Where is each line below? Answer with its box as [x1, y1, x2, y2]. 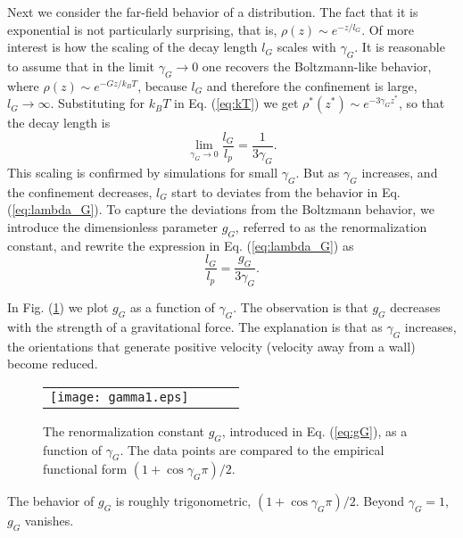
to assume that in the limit [7, 56, 155, 75]
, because [137, 76, 187, 95]
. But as [295, 162, 340, 181]
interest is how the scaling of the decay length [7, 37, 258, 56]
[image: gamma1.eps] [50, 389, 189, 404]
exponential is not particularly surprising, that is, [7, 20, 277, 38]
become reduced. [7, 354, 98, 373]
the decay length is [7, 113, 111, 132]
